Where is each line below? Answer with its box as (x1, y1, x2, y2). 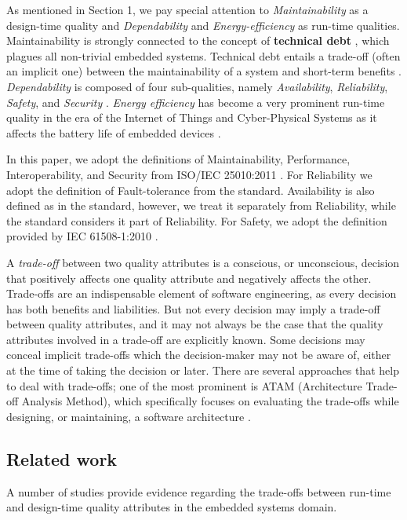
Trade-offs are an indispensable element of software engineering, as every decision (6, 285, 397, 302)
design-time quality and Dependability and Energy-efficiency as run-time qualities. (6, 16, 400, 33)
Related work (6, 446, 118, 471)
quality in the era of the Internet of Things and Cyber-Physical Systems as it (6, 109, 377, 126)
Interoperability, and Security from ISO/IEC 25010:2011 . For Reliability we (6, 166, 372, 182)
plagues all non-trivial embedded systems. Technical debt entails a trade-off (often (6, 47, 401, 64)
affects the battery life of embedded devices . (6, 124, 221, 141)
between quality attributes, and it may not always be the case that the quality (6, 316, 383, 332)
